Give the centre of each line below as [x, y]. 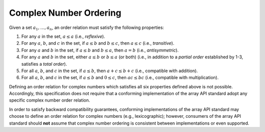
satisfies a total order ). [44, 64]
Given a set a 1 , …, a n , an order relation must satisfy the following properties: [87, 28]
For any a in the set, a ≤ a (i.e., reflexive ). [63, 36]
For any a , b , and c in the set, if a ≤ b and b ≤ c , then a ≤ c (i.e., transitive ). [98, 43]
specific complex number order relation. [50, 100]
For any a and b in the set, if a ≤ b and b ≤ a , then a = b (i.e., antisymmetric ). [100, 50]
